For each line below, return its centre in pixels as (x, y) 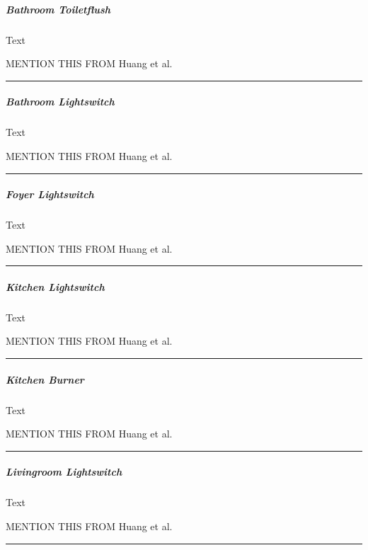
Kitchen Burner (45, 379)
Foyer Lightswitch (50, 194)
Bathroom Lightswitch (60, 102)
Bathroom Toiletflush (58, 9)
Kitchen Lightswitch (55, 286)
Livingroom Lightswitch (64, 472)
